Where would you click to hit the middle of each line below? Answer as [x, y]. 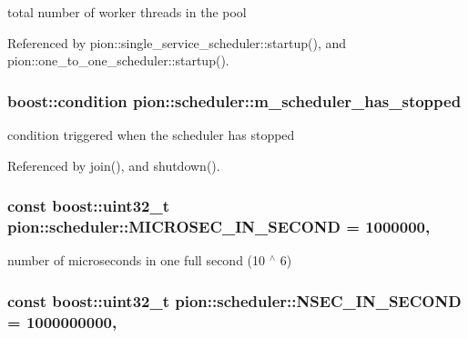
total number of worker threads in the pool [127, 12]
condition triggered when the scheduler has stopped [151, 134]
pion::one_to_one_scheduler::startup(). [118, 60]
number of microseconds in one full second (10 [137, 260]
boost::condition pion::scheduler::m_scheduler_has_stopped [234, 100]
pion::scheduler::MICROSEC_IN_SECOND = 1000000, [219, 227]
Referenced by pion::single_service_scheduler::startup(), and [177, 42]
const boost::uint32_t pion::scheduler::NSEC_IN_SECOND [234, 300]
